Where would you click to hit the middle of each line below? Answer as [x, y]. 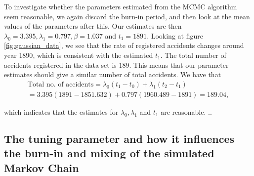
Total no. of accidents [61, 84]
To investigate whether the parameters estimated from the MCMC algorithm [121, 6]
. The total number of [193, 55]
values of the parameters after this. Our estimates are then [93, 26]
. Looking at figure [175, 35]
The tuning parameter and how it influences [119, 138]
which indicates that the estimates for [61, 111]
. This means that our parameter [179, 65]
